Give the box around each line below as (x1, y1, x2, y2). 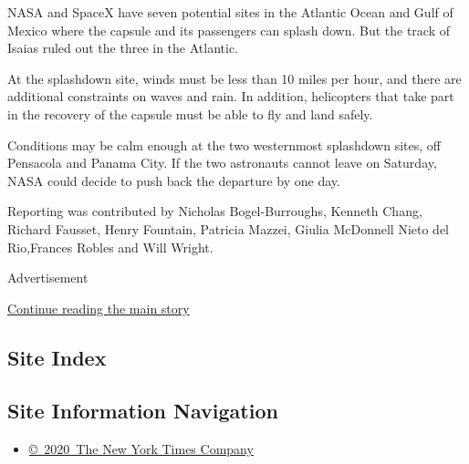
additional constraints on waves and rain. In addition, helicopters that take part (7, 87, 454, 106)
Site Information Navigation (7, 397, 278, 425)
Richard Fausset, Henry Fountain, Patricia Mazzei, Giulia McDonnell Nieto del (7, 219, 449, 238)
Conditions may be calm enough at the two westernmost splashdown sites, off (7, 135, 441, 154)
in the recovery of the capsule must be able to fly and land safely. (7, 104, 373, 123)
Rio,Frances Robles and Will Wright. (7, 237, 214, 256)
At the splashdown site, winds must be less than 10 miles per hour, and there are (7, 68, 462, 88)
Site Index (7, 343, 107, 371)
